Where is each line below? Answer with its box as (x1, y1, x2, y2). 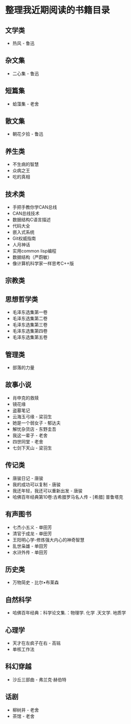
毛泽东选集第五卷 (12, 334, 48, 340)
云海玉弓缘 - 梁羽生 (12, 413, 52, 419)
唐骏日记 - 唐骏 (12, 475, 44, 481)
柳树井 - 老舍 (12, 706, 39, 713)
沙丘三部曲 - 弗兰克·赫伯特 (12, 676, 67, 682)
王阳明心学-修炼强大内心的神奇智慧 (12, 536, 85, 543)
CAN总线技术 (12, 211, 40, 217)
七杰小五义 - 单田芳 (12, 524, 52, 530)
